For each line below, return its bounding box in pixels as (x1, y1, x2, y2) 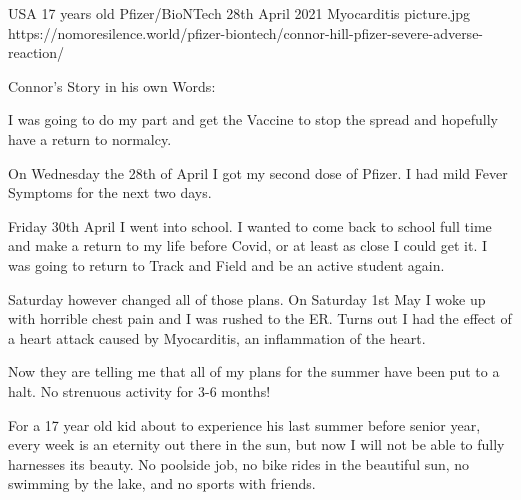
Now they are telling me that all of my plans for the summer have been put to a (8, 361, 500, 382)
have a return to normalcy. (8, 128, 172, 149)
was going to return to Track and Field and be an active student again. (8, 254, 445, 275)
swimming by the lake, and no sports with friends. (8, 473, 316, 494)
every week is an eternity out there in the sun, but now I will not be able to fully (8, 434, 505, 455)
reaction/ (8, 42, 65, 63)
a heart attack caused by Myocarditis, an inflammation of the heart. (8, 327, 426, 348)
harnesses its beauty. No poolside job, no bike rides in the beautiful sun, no (8, 453, 470, 474)
